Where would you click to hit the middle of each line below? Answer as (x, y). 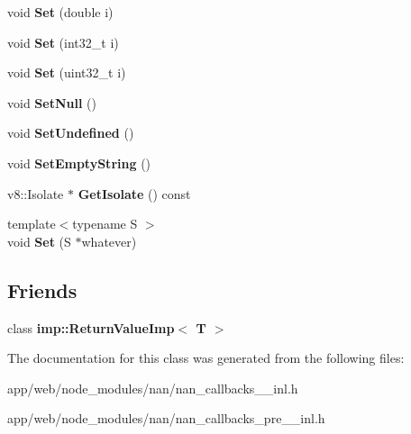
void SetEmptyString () (79, 163)
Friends (42, 289)
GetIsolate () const (134, 193)
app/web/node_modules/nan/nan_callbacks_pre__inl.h (166, 418)
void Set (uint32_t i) (67, 72)
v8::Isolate (36, 193)
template (32, 224)
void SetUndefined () (71, 133)
